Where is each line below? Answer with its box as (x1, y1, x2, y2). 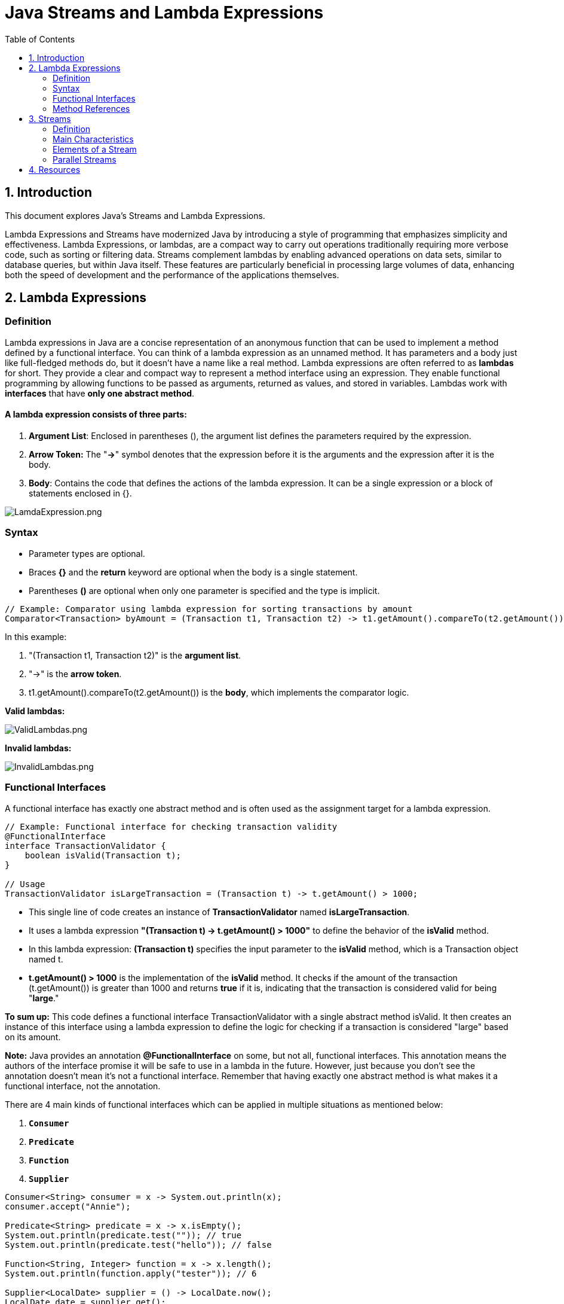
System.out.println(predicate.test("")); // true (5, 1230, 242, 1240)
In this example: (5, 631, 67, 642)
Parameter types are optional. (29, 548, 145, 559)
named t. (29, 953, 63, 964)
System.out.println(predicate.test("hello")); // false (5, 1239, 272, 1250)
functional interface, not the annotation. (5, 1080, 161, 1091)
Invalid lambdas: (5, 742, 72, 753)
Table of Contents (5, 33, 75, 44)
